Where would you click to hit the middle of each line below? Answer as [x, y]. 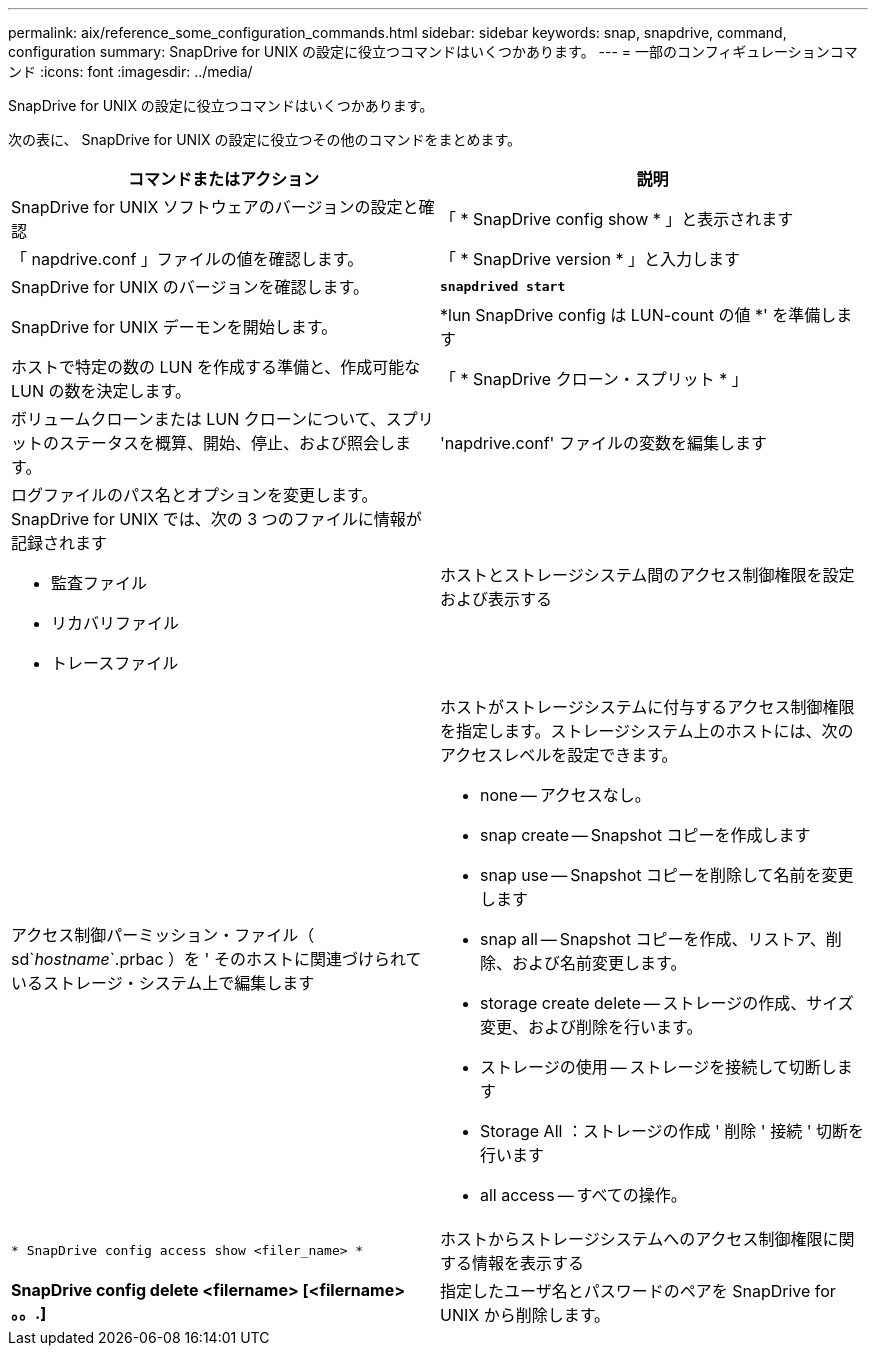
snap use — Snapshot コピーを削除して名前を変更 [667, 875]
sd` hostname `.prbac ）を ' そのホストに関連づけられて [216, 959]
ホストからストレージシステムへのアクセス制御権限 [631, 1239]
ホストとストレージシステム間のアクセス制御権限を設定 [647, 575]
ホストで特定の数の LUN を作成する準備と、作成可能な [216, 367]
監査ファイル [99, 583]
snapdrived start [503, 286]
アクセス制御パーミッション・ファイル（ [163, 935]
